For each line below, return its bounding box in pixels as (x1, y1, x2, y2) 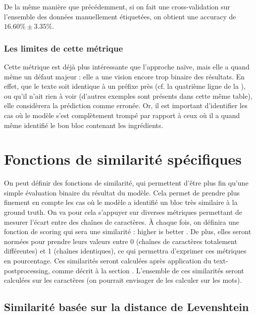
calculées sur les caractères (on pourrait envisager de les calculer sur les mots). (4, 275, 242, 285)
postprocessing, (4, 265, 50, 275)
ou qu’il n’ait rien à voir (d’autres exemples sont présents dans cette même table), (4, 90, 253, 101)
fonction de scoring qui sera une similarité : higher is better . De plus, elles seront (4, 226, 252, 237)
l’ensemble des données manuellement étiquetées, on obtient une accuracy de (4, 11, 236, 21)
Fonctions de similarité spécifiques (4, 149, 242, 169)
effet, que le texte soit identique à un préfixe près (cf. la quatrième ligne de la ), (4, 81, 246, 91)
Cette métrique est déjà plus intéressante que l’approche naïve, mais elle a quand (4, 62, 250, 71)
